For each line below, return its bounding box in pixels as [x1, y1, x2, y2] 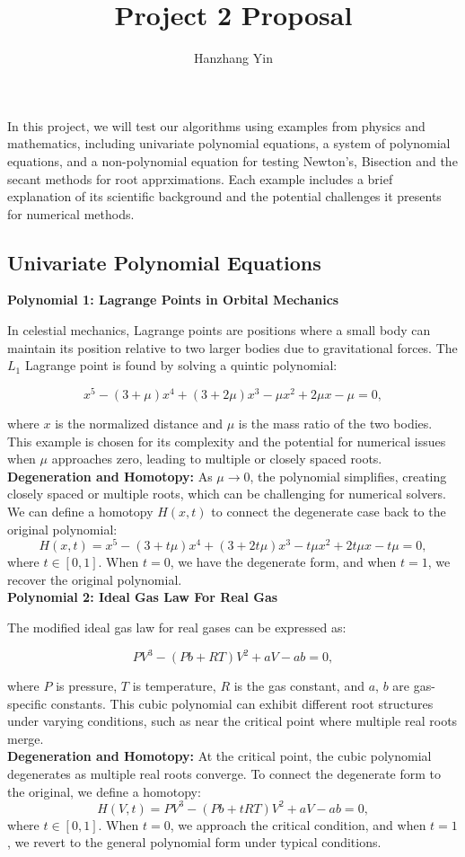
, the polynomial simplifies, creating [250, 466, 447, 485]
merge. [7, 729, 44, 747]
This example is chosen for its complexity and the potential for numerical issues [7, 431, 446, 450]
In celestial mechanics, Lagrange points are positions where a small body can [7, 321, 431, 340]
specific [7, 694, 48, 712]
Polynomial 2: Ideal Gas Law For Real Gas [7, 588, 278, 606]
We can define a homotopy [7, 501, 154, 520]
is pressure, [56, 676, 118, 695]
